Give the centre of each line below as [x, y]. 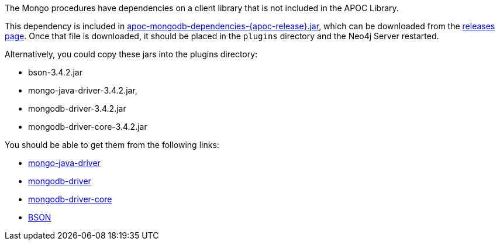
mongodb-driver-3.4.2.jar [77, 108]
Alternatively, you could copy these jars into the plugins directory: [131, 54]
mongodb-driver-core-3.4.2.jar [88, 127]
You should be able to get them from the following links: [112, 145]
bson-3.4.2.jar [55, 72]
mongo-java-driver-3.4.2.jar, [83, 90]
